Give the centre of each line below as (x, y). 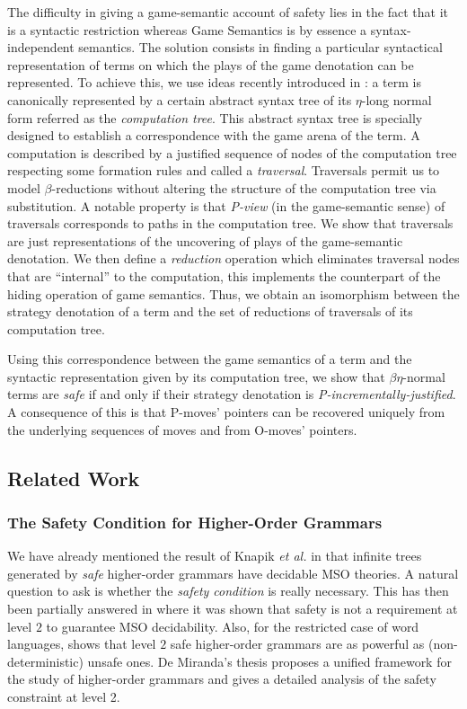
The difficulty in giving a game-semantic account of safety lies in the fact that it (228, 12)
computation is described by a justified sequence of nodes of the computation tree (232, 152)
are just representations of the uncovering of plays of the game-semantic (205, 240)
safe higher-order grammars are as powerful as (297, 644)
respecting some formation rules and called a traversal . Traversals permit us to (224, 170)
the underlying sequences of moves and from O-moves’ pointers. (182, 429)
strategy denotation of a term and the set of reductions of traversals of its (210, 311)
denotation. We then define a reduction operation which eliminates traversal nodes (233, 258)
